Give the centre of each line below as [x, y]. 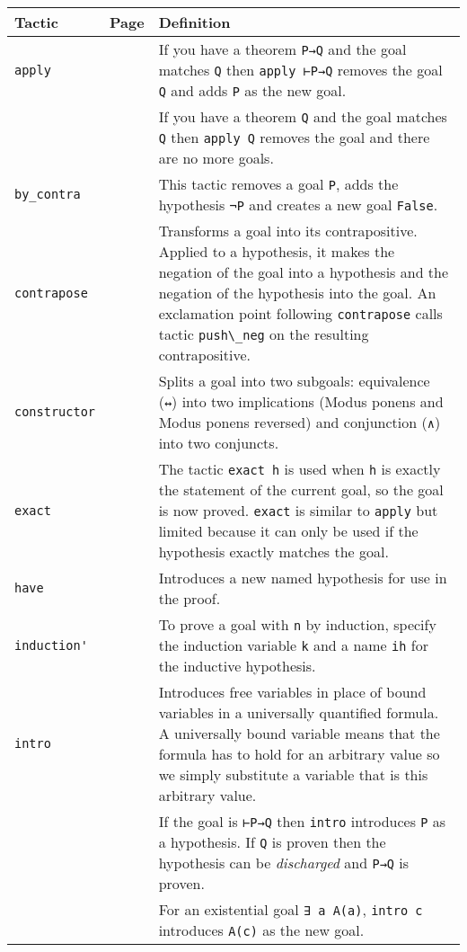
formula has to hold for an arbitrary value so [299, 754]
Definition [194, 22]
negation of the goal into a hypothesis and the [304, 272]
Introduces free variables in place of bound [292, 692]
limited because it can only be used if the [288, 531]
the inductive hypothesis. [237, 666]
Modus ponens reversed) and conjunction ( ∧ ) [300, 422]
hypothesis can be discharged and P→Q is [284, 863]
